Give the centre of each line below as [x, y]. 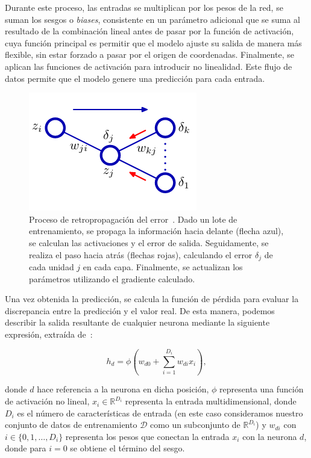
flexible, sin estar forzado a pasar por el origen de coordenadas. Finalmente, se [149, 54]
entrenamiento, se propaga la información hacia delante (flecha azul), [156, 231]
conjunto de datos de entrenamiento [71, 425]
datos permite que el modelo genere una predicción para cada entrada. [135, 78]
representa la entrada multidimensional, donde [211, 401]
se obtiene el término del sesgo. [127, 448]
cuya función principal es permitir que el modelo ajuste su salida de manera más [153, 42]
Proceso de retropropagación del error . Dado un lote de [133, 219]
